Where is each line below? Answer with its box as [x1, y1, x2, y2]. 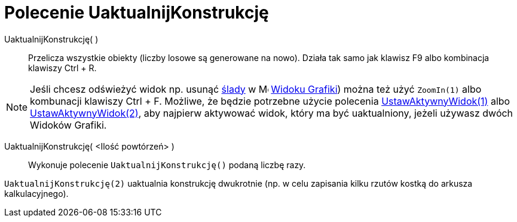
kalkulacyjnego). [4, 188, 69, 199]
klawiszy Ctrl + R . [28, 62, 97, 73]
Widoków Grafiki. [30, 118, 107, 131]
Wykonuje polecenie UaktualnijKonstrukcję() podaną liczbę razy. [28, 159, 306, 170]
